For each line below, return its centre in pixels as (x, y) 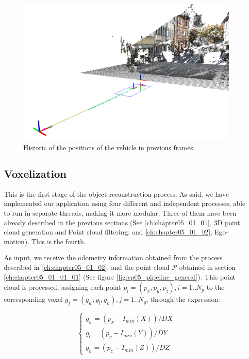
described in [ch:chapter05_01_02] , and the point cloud (87, 267)
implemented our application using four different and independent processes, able (125, 203)
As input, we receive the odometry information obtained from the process (113, 258)
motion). (17, 241)
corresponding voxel (33, 299)
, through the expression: (183, 299)
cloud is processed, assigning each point (63, 287)
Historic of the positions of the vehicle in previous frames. (109, 147)
